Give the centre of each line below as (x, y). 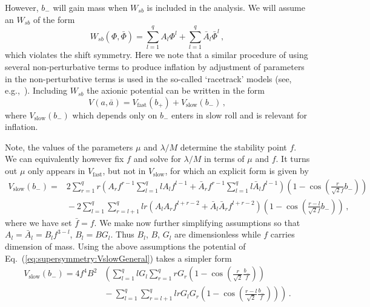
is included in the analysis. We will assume (226, 7)
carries (282, 234)
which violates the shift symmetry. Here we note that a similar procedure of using (157, 55)
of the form (54, 19)
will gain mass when (90, 7)
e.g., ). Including (36, 90)
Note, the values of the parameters (69, 147)
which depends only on (115, 115)
